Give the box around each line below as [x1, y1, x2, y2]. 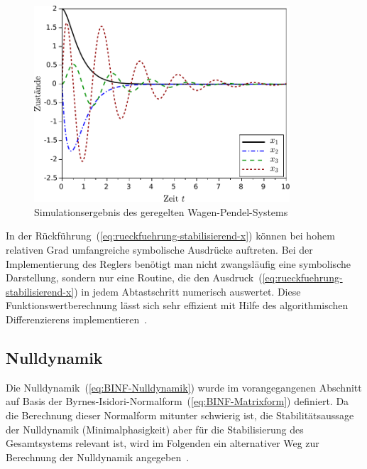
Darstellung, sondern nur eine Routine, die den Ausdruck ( [6, 270, 263, 285]
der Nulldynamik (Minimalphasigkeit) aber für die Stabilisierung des [6, 421, 304, 436]
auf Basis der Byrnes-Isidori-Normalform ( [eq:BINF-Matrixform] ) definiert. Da [6, 394, 349, 409]
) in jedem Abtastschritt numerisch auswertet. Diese [74, 284, 301, 298]
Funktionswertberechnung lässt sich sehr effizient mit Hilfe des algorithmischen [6, 298, 349, 313]
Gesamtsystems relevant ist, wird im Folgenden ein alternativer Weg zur [6, 436, 319, 451]
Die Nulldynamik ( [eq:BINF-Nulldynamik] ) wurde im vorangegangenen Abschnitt [6, 379, 362, 394]
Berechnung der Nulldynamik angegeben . [6, 449, 190, 464]
